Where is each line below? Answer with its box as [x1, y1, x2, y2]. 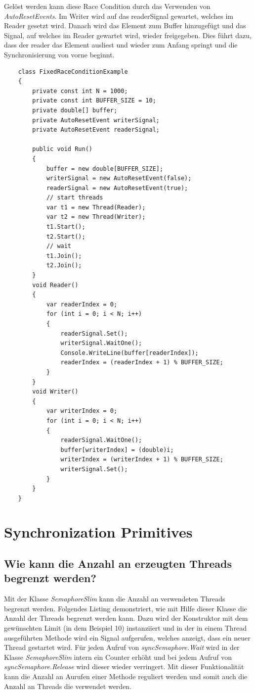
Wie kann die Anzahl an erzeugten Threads [4, 556, 232, 571]
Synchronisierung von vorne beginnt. [4, 49, 115, 59]
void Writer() [32, 388, 79, 396]
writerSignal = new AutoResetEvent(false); [46, 175, 192, 182]
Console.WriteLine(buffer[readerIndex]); [60, 349, 199, 356]
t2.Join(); [46, 262, 82, 269]
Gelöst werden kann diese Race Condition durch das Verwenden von [4, 1, 211, 11]
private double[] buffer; [32, 106, 118, 114]
